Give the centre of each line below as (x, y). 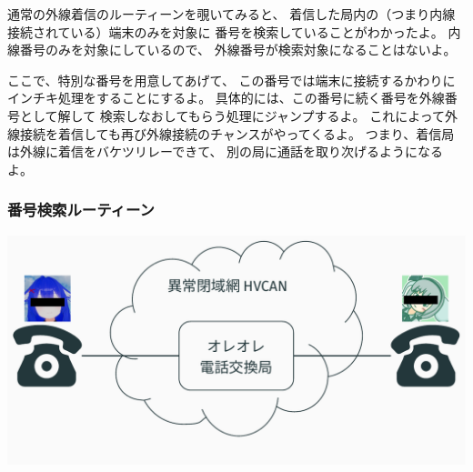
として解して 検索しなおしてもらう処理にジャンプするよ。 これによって (232, 115)
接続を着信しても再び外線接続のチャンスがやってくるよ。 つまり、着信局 (237, 133)
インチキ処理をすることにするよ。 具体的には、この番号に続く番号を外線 (226, 98)
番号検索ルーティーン (81, 210)
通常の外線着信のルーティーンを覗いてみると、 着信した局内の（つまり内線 (231, 14)
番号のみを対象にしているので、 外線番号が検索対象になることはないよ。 (238, 50)
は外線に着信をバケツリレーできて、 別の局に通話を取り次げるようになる (226, 151)
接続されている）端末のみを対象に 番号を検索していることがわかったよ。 (226, 31)
